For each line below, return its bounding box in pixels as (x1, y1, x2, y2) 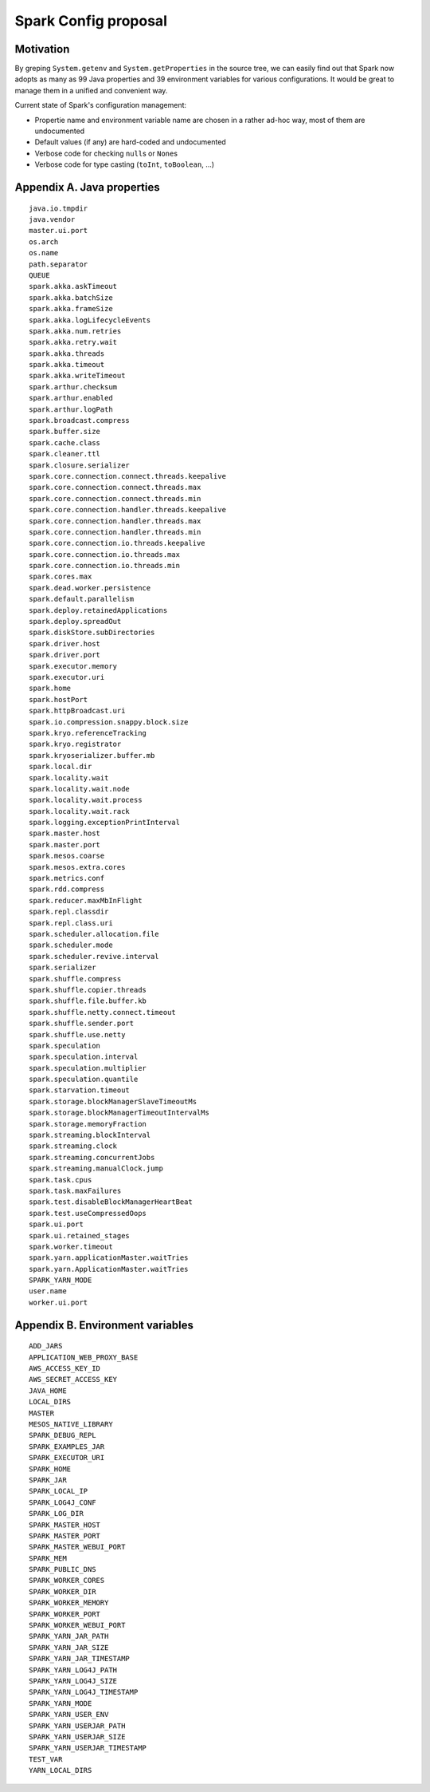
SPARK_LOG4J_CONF (29, 1498, 96, 1507)
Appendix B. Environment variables (14, 1318, 194, 1332)
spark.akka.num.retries (29, 326, 122, 335)
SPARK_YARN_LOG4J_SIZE (29, 1676, 118, 1685)
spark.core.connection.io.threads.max (29, 550, 181, 559)
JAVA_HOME (29, 1386, 67, 1395)
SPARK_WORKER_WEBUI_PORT (29, 1620, 126, 1630)
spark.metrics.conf (29, 874, 105, 883)
